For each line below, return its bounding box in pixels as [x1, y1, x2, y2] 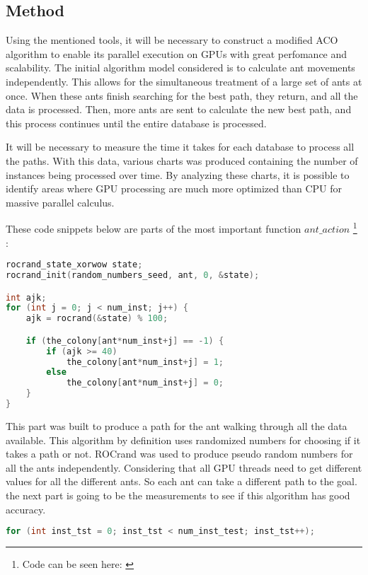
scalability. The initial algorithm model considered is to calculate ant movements [6, 60, 355, 75]
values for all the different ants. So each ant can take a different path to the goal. [6, 474, 357, 489]
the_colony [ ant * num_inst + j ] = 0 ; [66, 378, 224, 388]
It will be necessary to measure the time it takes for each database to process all [6, 139, 355, 154]
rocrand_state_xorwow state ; [6, 260, 143, 270]
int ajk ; [6, 292, 47, 303]
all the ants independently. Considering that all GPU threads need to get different [6, 460, 362, 475]
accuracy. [6, 501, 46, 516]
